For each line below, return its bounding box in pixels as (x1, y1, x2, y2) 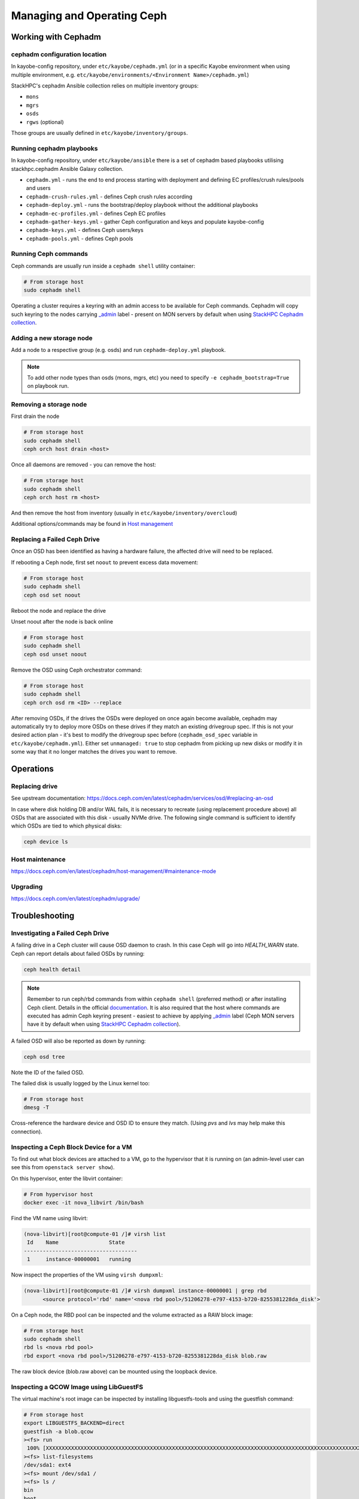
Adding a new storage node (11, 333, 93, 342)
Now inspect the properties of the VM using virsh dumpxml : (11, 1271, 163, 1278)
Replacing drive (11, 782, 58, 790)
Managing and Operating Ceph (11, 9, 168, 22)
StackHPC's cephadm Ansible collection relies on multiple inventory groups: (11, 82, 199, 89)
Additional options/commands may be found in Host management (11, 520, 174, 528)
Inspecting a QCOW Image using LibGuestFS (11, 1383, 144, 1391)
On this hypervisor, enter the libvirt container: (11, 1175, 123, 1182)
